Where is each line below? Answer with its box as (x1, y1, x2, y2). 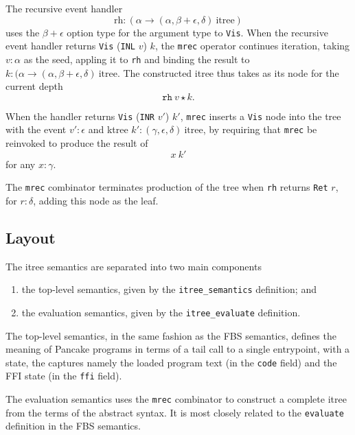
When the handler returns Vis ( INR (5, 108, 155, 123)
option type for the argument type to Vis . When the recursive (67, 25, 328, 39)
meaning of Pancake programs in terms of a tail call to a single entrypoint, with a (5, 342, 350, 356)
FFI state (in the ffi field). (5, 368, 122, 383)
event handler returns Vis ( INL (5, 38, 136, 53)
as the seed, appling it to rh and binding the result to (23, 51, 250, 66)
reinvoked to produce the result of (5, 136, 148, 150)
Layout (5, 226, 56, 248)
